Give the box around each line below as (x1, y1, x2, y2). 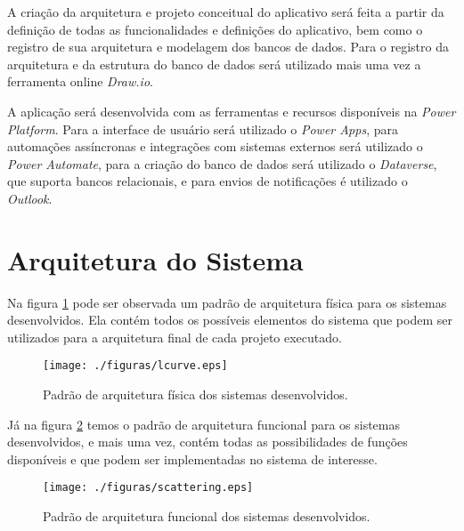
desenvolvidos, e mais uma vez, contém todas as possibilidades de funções (7, 432, 408, 451)
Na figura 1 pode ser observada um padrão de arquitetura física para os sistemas (7, 293, 447, 311)
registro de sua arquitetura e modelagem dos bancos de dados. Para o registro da (7, 37, 449, 56)
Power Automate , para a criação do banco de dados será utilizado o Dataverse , (7, 154, 437, 173)
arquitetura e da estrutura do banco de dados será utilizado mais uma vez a (7, 54, 421, 73)
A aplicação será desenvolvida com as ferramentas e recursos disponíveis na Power (7, 101, 456, 120)
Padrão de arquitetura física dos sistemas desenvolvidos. (43, 385, 348, 404)
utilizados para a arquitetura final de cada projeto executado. (7, 327, 342, 346)
